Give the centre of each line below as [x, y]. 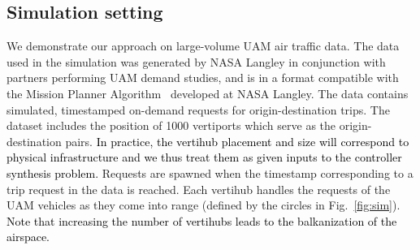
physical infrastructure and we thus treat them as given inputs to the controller [204, 157]
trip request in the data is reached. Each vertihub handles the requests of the [199, 189]
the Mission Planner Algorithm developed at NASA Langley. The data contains [208, 93]
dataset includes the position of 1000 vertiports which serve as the [171, 125]
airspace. [28, 237]
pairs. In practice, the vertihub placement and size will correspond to [237, 141]
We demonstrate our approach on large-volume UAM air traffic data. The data [203, 46]
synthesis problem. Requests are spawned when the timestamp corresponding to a [210, 172]
